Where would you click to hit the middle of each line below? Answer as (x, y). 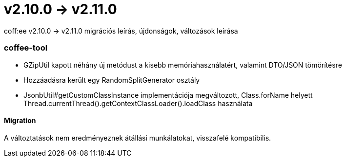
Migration (20, 121)
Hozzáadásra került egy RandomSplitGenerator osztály (112, 80)
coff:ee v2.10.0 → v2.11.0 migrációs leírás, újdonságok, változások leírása (121, 31)
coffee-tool (26, 48)
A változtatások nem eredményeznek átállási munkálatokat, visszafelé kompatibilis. (138, 138)
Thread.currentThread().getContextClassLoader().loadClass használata (138, 103)
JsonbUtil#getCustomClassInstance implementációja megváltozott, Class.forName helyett (168, 95)
